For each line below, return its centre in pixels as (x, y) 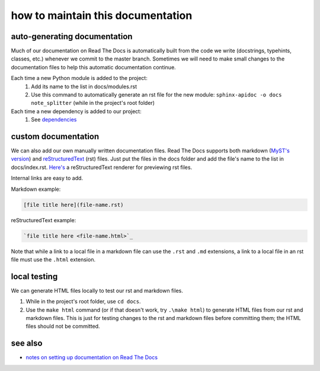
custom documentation (55, 137)
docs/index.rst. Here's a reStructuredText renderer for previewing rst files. (102, 167)
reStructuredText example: (44, 220)
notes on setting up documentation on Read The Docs (92, 357)
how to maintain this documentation (102, 15)
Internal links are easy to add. (47, 178)
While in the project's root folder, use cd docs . (84, 302)
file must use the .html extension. (53, 259)
